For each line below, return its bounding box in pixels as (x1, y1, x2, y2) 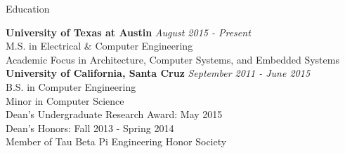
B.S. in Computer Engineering (6, 79, 136, 94)
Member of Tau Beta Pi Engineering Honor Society (6, 134, 227, 149)
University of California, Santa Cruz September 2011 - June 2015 (6, 66, 311, 80)
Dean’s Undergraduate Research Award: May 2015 (6, 107, 223, 122)
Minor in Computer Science (6, 93, 124, 108)
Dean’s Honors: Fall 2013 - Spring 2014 (6, 120, 174, 135)
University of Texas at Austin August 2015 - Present (6, 24, 251, 39)
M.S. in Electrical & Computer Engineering (6, 38, 193, 53)
